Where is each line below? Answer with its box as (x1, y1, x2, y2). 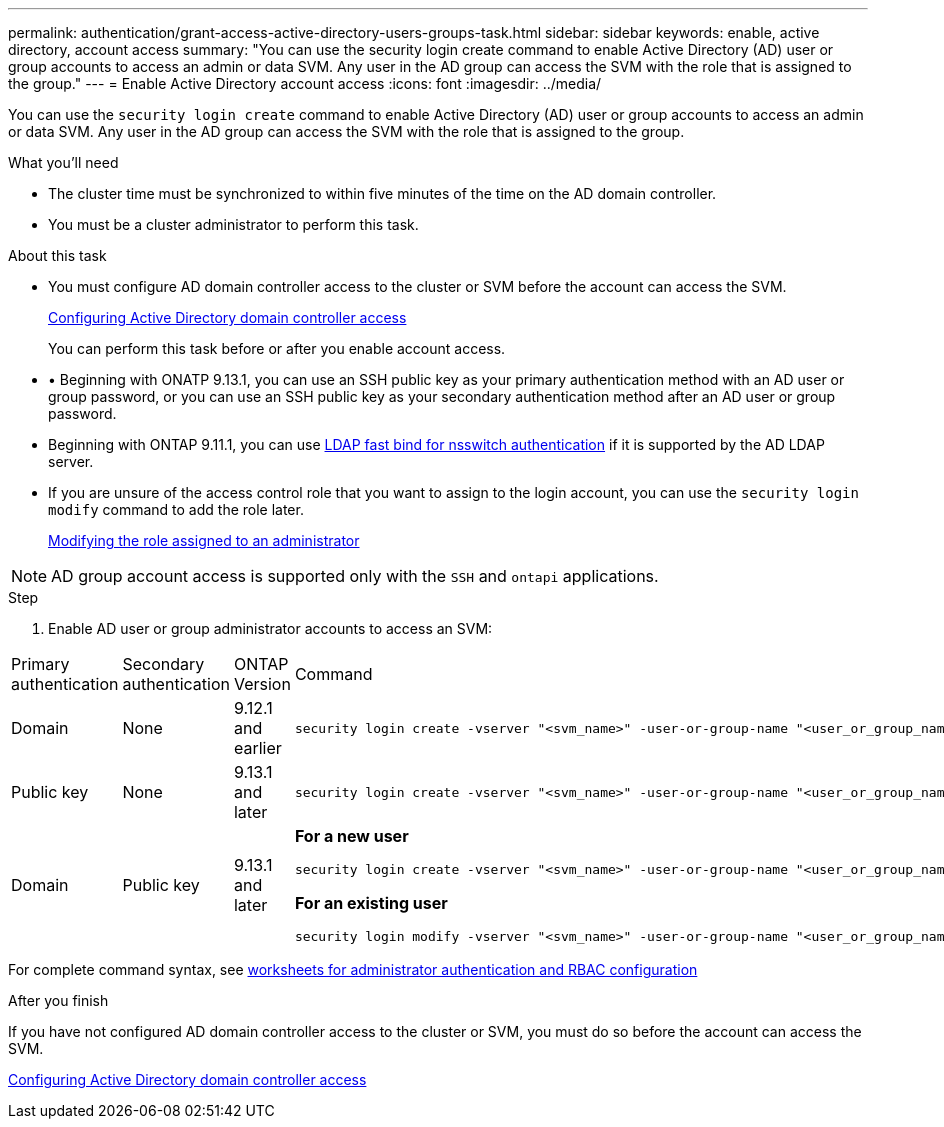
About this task (8, 247, 107, 264)
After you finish (8, 992, 109, 1009)
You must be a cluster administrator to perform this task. (48, 216, 419, 233)
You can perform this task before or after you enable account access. (48, 340, 506, 357)
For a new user (294, 826, 409, 846)
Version (233, 674, 291, 694)
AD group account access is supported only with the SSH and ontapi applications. (51, 566, 659, 586)
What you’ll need (8, 154, 119, 171)
